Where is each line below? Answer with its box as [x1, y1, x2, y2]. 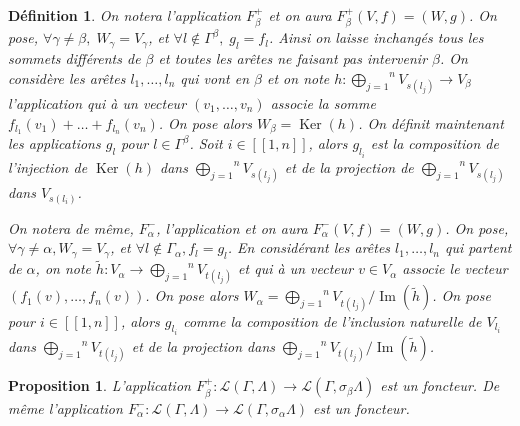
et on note [266, 67, 330, 88]
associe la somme [270, 93, 376, 113]
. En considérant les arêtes [227, 237, 391, 258]
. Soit [189, 133, 223, 154]
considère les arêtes [8, 67, 126, 88]
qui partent [445, 237, 512, 258]
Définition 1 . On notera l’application [8, 5, 241, 25]
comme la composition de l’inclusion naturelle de [183, 310, 482, 331]
